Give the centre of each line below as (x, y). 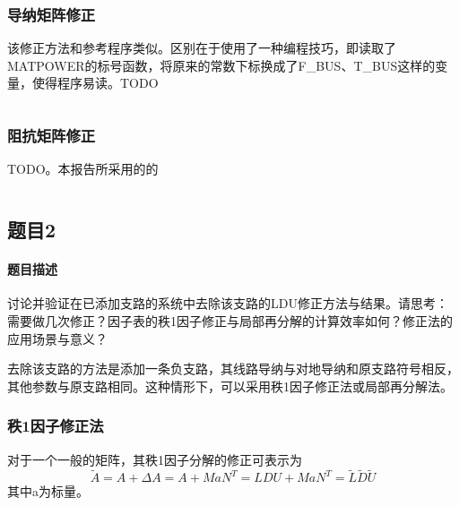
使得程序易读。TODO (95, 83)
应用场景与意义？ (57, 338)
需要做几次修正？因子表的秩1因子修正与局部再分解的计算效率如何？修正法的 (230, 320)
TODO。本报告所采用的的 (83, 169)
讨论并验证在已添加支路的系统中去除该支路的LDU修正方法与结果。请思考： (228, 303)
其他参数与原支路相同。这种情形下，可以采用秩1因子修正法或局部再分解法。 (230, 386)
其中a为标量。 (48, 491)
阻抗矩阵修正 (52, 135)
